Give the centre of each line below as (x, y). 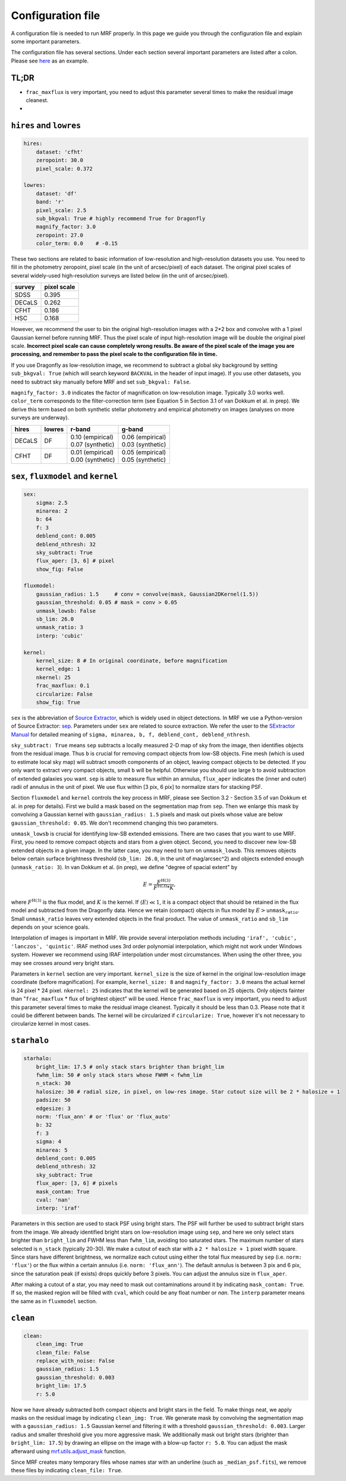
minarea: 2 (52, 511)
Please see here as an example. (50, 61)
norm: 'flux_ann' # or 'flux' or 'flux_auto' (103, 1117)
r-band (80, 429)
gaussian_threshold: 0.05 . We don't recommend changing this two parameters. (114, 823)
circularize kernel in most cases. (51, 1024)
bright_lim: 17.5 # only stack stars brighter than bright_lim (130, 1067)
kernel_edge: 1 (58, 669)
